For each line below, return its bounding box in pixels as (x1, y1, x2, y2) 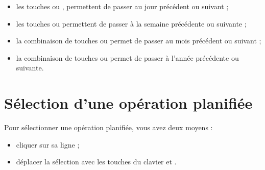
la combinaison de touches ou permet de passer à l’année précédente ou (16, 52, 239, 63)
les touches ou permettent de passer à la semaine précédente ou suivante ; (16, 18, 247, 29)
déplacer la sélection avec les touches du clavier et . (16, 156, 177, 167)
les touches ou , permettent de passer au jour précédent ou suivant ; (16, 1, 229, 11)
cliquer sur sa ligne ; (16, 139, 80, 150)
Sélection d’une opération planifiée (4, 92, 253, 113)
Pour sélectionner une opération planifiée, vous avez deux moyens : (4, 122, 213, 133)
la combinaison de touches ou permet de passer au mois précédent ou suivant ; (16, 35, 261, 46)
